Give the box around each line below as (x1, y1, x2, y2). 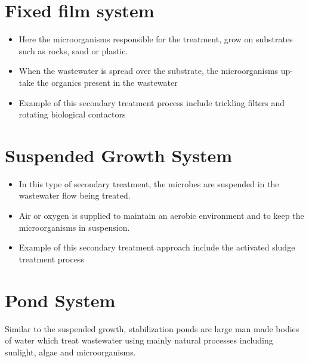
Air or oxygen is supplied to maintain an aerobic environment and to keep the (18, 209, 304, 221)
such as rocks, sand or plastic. (18, 44, 128, 57)
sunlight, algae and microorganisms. (5, 345, 136, 358)
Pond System (5, 287, 116, 312)
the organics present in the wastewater (37, 76, 178, 88)
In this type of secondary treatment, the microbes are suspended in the (18, 177, 279, 190)
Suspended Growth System (5, 143, 233, 167)
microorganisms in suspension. (18, 221, 130, 233)
